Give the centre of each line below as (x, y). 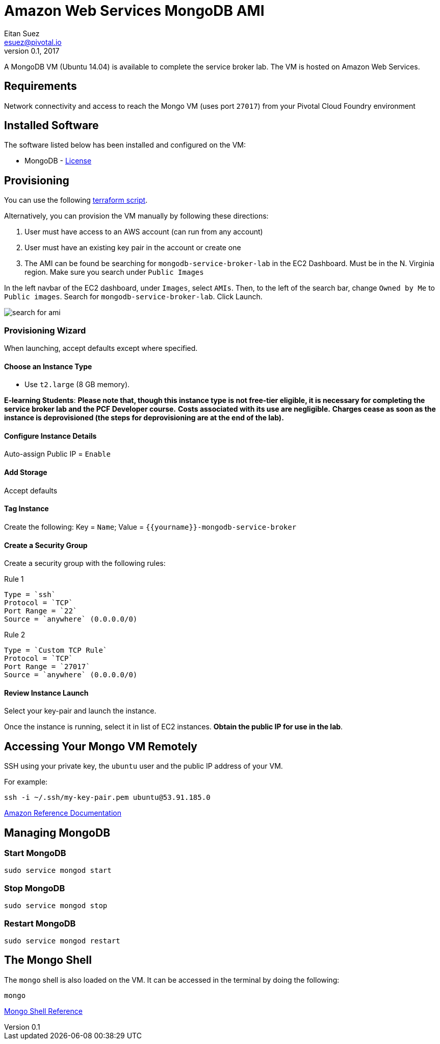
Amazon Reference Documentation (63, 813)
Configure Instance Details (50, 436)
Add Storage (26, 472)
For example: (26, 782)
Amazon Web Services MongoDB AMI (134, 11)
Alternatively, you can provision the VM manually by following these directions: (136, 216)
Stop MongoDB (35, 888)
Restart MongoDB (40, 923)
